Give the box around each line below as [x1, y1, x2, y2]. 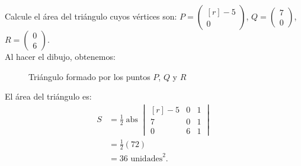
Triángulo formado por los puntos [28, 70, 150, 82]
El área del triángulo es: [5, 90, 92, 103]
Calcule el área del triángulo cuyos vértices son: [5, 10, 177, 22]
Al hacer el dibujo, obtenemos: [5, 50, 116, 62]
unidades [130, 154, 163, 163]
